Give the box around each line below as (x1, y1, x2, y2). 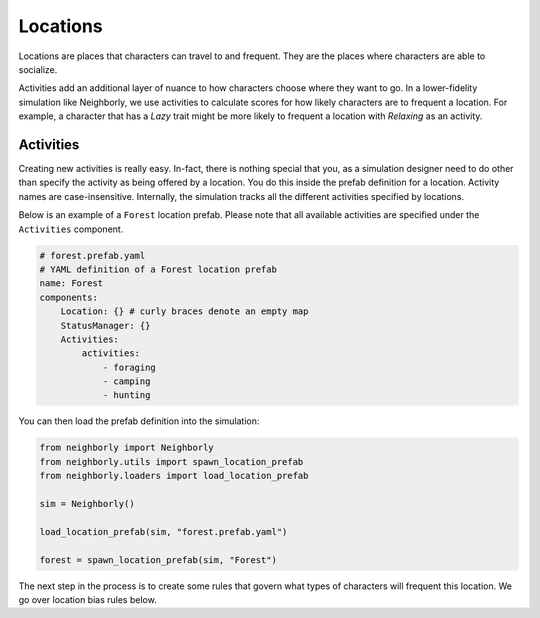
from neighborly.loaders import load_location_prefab (39, 470, 309, 482)
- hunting (102, 390, 151, 401)
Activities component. (18, 223, 124, 235)
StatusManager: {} (60, 320, 151, 331)
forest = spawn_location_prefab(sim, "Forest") (39, 554, 277, 565)
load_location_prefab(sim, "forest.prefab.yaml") (39, 526, 288, 537)
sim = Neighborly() (39, 498, 135, 509)
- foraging (102, 361, 157, 373)
